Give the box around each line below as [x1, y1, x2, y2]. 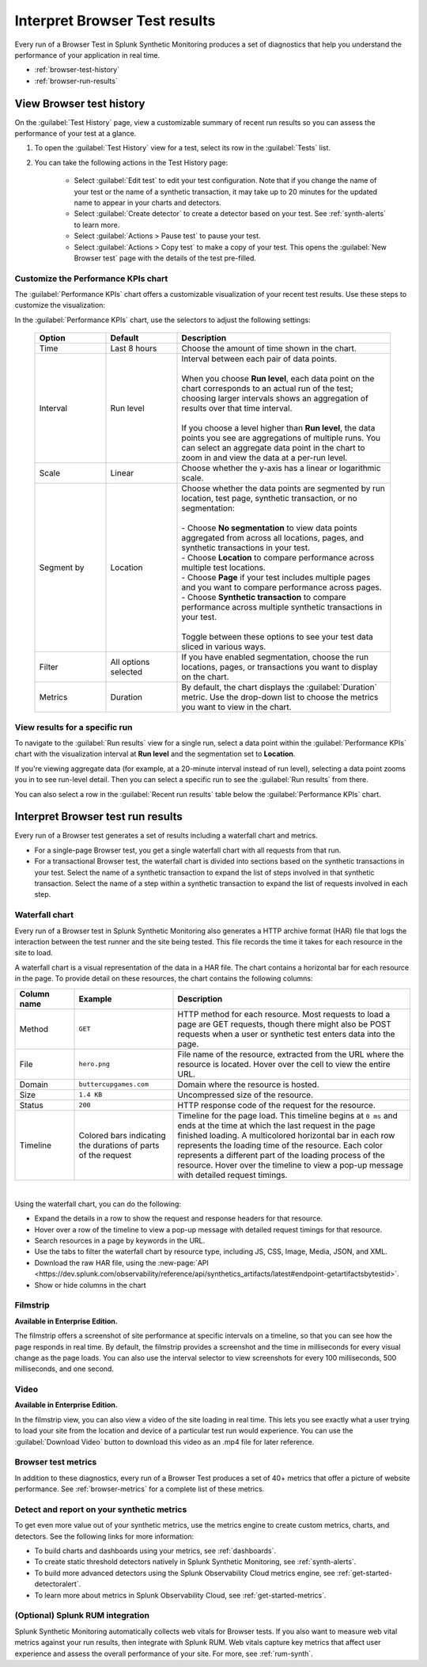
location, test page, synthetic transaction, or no [181, 493, 357, 504]
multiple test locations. [181, 562, 266, 573]
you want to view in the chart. [181, 701, 292, 712]
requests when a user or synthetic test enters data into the [177, 1028, 395, 1039]
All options [110, 657, 150, 668]
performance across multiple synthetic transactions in [181, 602, 383, 613]
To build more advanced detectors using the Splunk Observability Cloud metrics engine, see [34, 1568, 335, 1578]
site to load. [14, 948, 53, 958]
